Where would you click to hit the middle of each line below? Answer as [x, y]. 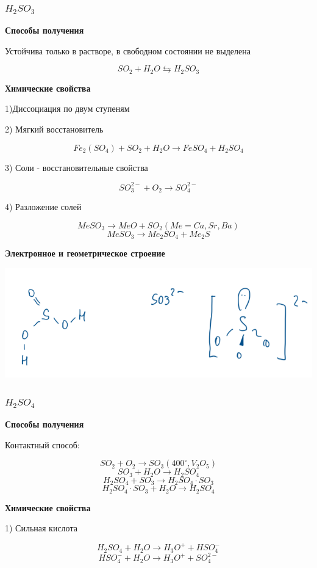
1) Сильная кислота [41, 528]
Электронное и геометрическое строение [85, 253]
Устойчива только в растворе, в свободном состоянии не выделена [128, 50]
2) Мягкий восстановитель [54, 129]
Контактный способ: [42, 444]
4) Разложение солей [43, 207]
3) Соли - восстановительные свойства [77, 167]
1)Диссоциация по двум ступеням [67, 108]
